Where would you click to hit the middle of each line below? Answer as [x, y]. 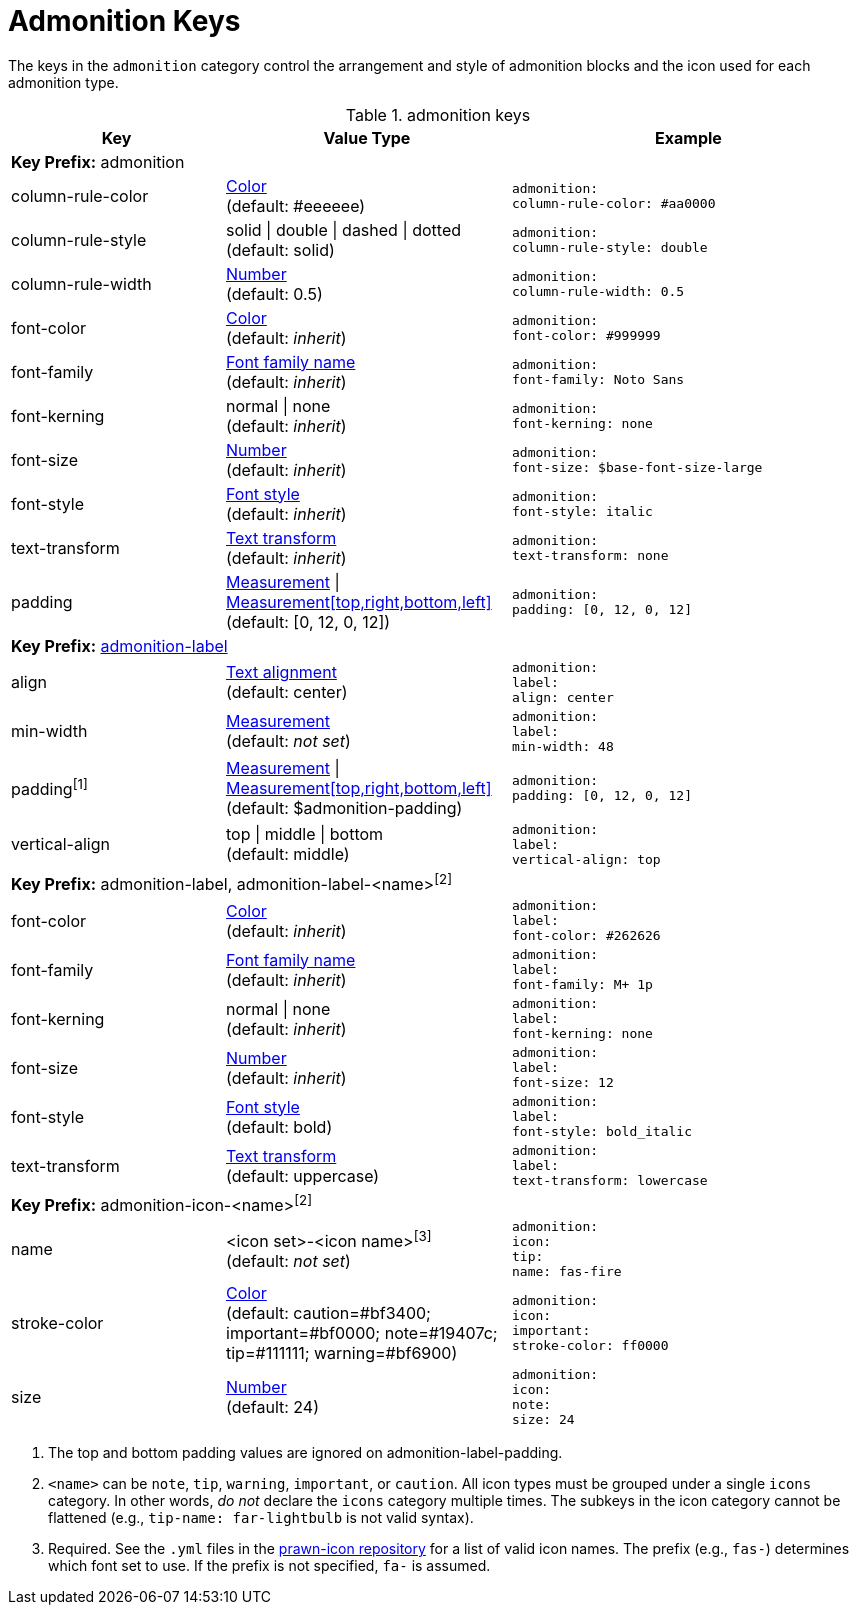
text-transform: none [590, 555]
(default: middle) [288, 854]
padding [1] [49, 788]
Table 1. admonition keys [438, 114]
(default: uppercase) [303, 1175]
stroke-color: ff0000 [590, 1346]
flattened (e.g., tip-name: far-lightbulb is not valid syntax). [261, 1518]
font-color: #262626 [586, 936]
